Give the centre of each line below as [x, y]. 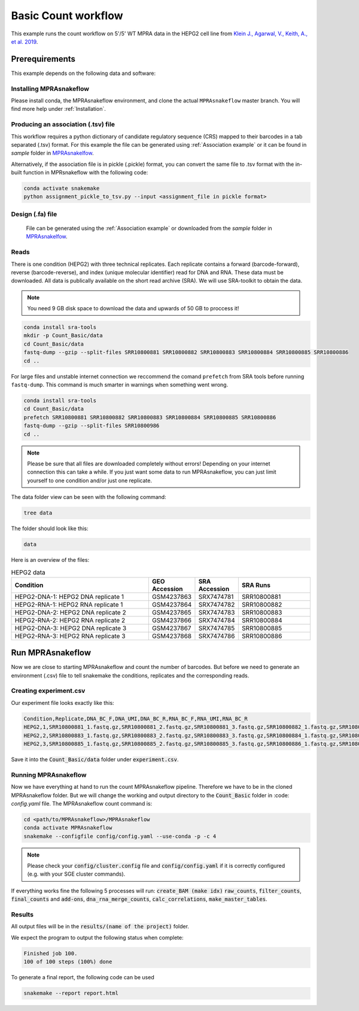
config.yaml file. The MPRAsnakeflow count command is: [82, 803]
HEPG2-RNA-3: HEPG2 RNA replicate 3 [70, 636]
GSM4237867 [171, 628]
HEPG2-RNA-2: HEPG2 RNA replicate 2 [70, 620]
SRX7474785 [217, 628]
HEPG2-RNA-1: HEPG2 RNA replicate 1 [69, 604]
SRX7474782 [217, 604]
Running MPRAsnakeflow [49, 774]
